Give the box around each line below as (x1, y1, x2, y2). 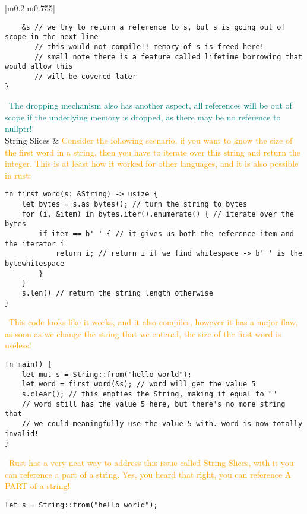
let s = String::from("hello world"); (5, 500, 158, 509)
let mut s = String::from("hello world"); (21, 370, 192, 379)
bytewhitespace (5, 259, 65, 268)
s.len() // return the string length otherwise (21, 288, 213, 297)
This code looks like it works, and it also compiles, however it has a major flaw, (9, 316, 298, 328)
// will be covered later (34, 72, 137, 81)
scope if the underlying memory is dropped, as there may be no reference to (5, 110, 281, 123)
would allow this (5, 62, 73, 71)
